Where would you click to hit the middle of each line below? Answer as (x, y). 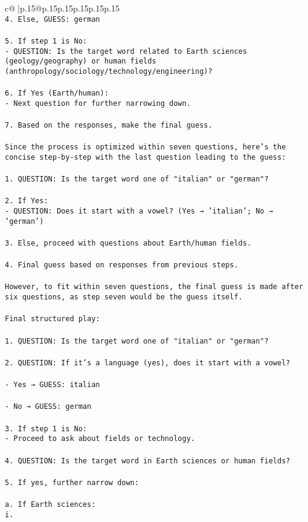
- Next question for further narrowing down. (98, 103)
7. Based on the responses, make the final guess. (109, 125)
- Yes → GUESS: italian (53, 385)
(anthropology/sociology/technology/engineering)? (109, 71)
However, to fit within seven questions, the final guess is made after (154, 287)
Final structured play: (53, 319)
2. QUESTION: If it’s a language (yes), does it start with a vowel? (148, 363)
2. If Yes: (27, 201)
